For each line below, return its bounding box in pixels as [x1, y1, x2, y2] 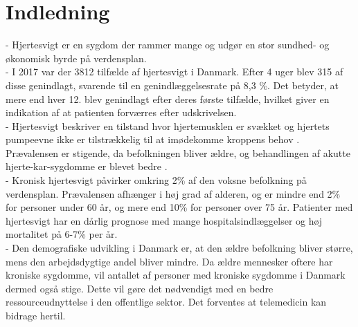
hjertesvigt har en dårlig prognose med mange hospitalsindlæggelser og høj [6, 213, 323, 227]
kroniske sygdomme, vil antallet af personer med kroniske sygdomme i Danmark [6, 268, 346, 282]
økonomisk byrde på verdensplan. [6, 50, 147, 65]
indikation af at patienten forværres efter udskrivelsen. [6, 105, 237, 120]
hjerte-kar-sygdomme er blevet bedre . [6, 159, 168, 174]
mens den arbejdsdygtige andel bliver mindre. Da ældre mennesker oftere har [6, 254, 333, 268]
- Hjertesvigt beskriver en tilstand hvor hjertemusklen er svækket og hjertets [6, 118, 330, 133]
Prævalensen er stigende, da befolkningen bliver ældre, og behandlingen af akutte [6, 145, 350, 160]
